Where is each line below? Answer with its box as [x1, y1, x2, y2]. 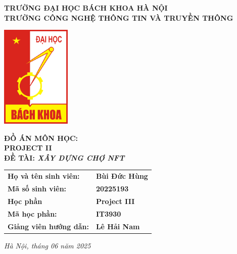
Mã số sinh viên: [8, 183, 67, 194]
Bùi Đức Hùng [96, 171, 148, 181]
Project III [96, 195, 135, 206]
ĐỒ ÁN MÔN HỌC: [4, 132, 78, 143]
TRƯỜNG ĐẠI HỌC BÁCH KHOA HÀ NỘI [4, 3, 168, 13]
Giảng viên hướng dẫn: [8, 221, 89, 231]
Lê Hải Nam [96, 221, 140, 231]
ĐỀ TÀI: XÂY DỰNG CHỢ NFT [4, 152, 125, 163]
